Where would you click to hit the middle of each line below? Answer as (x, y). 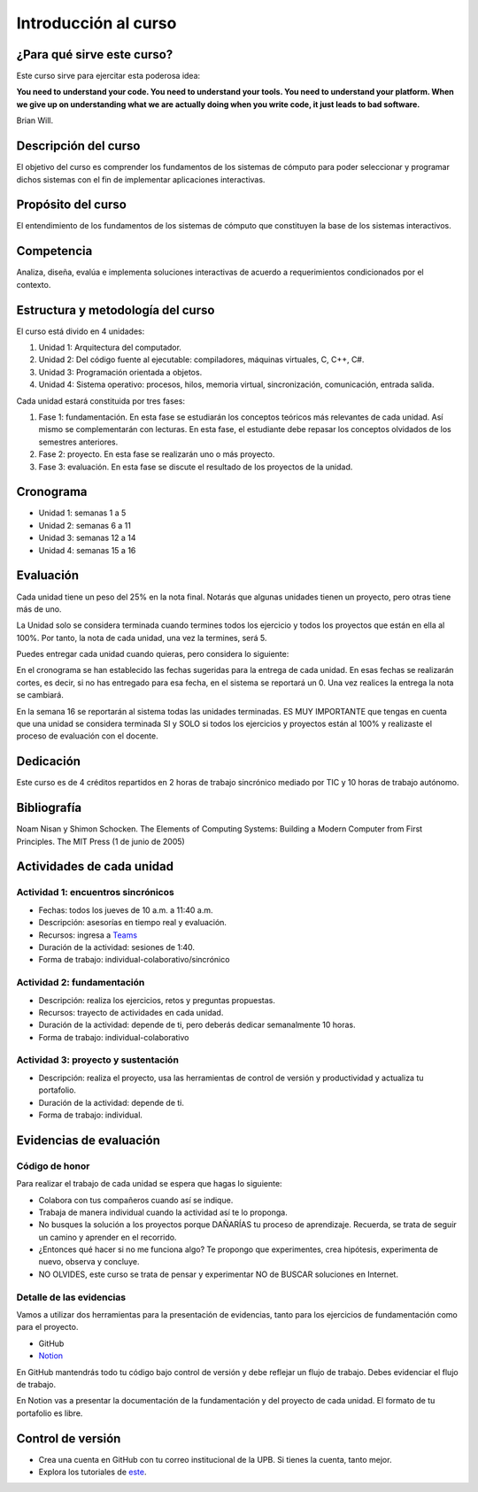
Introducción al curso (96, 23)
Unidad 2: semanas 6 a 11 (85, 525)
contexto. (34, 284)
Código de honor (53, 1166)
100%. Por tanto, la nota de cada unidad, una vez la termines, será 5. (142, 638)
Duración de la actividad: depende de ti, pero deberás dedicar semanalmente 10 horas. (197, 1025)
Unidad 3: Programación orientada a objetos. (120, 372)
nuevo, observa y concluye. (89, 1262)
